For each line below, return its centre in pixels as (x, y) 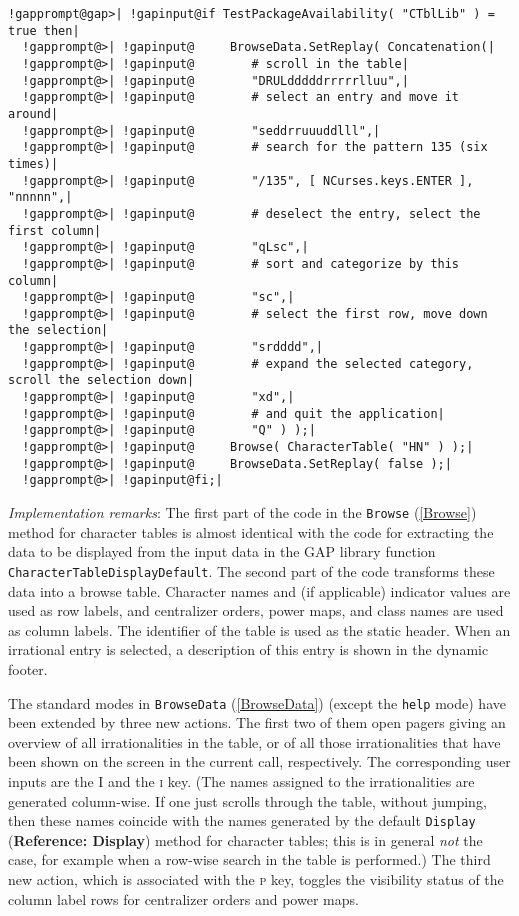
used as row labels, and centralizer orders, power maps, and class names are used (256, 610)
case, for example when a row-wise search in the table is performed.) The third (249, 859)
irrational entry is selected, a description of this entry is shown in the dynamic (248, 649)
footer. (28, 668)
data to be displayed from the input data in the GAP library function (222, 551)
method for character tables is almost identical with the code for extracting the (251, 531)
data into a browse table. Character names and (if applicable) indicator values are (259, 590)
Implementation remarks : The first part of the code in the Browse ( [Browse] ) (242, 512)
